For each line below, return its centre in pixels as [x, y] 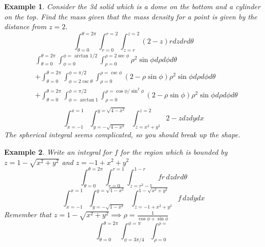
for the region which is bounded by [174, 151]
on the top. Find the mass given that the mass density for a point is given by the [131, 16]
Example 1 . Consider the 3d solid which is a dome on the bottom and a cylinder [132, 6]
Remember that [28, 214]
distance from [25, 26]
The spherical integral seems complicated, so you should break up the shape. [122, 135]
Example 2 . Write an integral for [58, 151]
